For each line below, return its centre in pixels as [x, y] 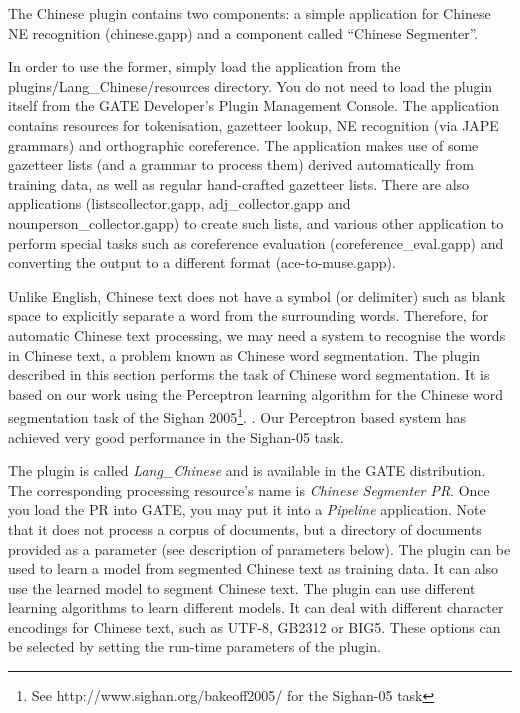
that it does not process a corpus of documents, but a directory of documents [245, 528]
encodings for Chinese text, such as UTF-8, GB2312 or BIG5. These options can [254, 626]
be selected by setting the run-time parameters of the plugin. [194, 646]
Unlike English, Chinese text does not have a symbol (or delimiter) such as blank [257, 295]
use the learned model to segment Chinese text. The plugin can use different [242, 587]
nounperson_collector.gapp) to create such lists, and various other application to [256, 222]
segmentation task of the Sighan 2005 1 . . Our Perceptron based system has [237, 415]
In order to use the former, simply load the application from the [204, 66]
